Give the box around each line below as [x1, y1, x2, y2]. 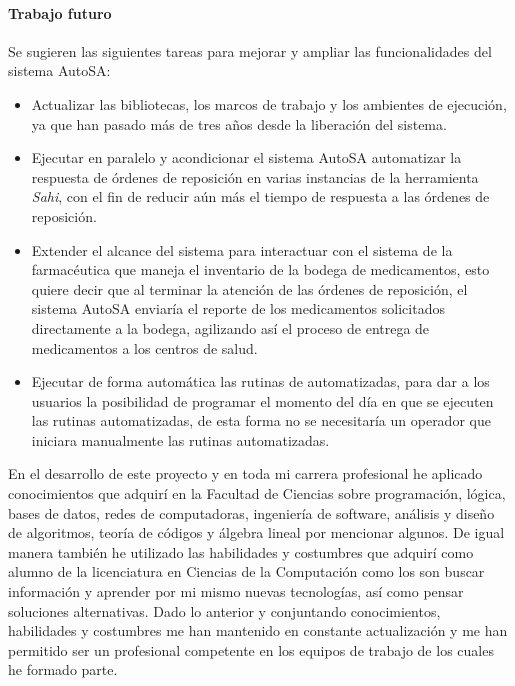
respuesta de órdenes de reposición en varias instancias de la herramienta [31, 166, 479, 187]
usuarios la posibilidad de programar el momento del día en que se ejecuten [31, 390, 494, 411]
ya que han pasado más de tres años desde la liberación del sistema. [31, 113, 447, 134]
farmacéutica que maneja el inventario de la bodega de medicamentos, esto [31, 259, 490, 280]
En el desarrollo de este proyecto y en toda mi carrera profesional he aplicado [8, 463, 483, 484]
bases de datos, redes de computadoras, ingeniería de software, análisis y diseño [8, 502, 495, 523]
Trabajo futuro [8, 2, 112, 23]
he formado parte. [8, 659, 118, 680]
